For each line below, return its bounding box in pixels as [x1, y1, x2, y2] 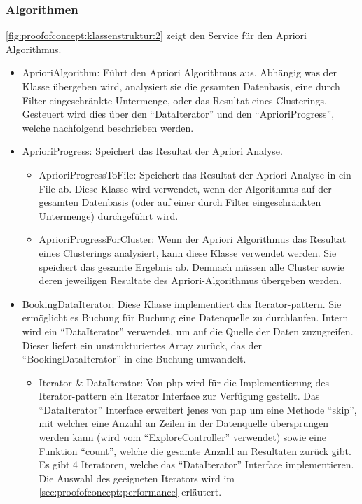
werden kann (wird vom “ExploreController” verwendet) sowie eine [39, 430, 326, 444]
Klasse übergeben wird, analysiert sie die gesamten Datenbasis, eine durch [22, 79, 340, 93]
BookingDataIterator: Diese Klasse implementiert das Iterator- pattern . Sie [22, 296, 342, 311]
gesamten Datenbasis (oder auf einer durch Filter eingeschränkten [39, 195, 321, 209]
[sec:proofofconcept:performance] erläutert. [39, 484, 222, 499]
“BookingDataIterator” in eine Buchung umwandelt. [22, 351, 246, 366]
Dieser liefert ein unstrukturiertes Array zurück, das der [22, 337, 263, 352]
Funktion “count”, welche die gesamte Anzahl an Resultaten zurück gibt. [39, 443, 351, 458]
